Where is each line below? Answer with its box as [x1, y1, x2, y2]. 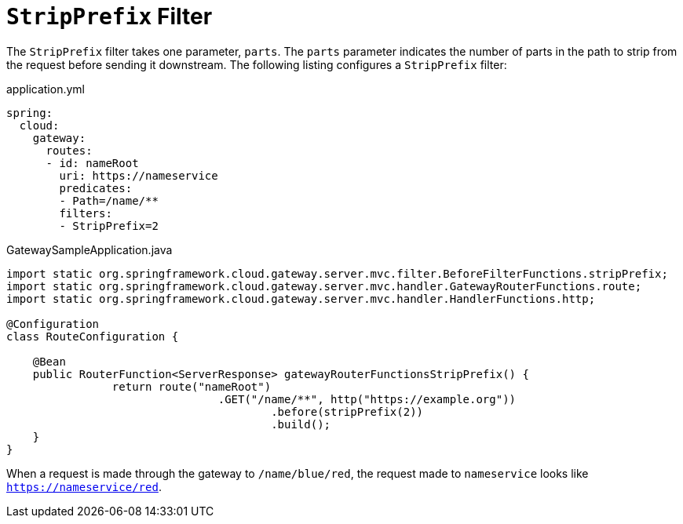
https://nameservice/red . [6, 479, 162, 493]
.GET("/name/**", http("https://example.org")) [217, 392, 517, 406]
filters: [59, 206, 112, 220]
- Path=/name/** [59, 194, 159, 207]
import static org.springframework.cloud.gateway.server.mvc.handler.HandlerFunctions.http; [6, 292, 596, 305]
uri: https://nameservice [59, 169, 218, 182]
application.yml [6, 82, 85, 96]
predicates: [59, 181, 133, 195]
